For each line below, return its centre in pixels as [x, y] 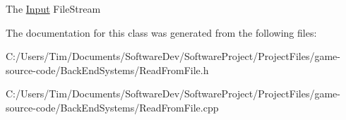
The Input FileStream [53, 8]
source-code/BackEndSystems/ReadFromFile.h [107, 70]
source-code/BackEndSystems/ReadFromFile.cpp [112, 107]
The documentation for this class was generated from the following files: [161, 32]
